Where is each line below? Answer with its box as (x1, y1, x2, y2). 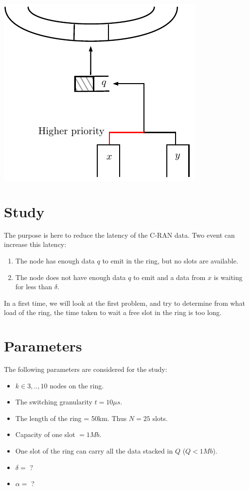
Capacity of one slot (15, 429, 75, 439)
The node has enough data (15, 255, 95, 265)
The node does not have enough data (15, 272, 126, 282)
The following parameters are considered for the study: (4, 364, 167, 374)
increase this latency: (4, 239, 67, 249)
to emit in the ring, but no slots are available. (102, 255, 238, 265)
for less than (15, 281, 53, 292)
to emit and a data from (133, 272, 206, 282)
